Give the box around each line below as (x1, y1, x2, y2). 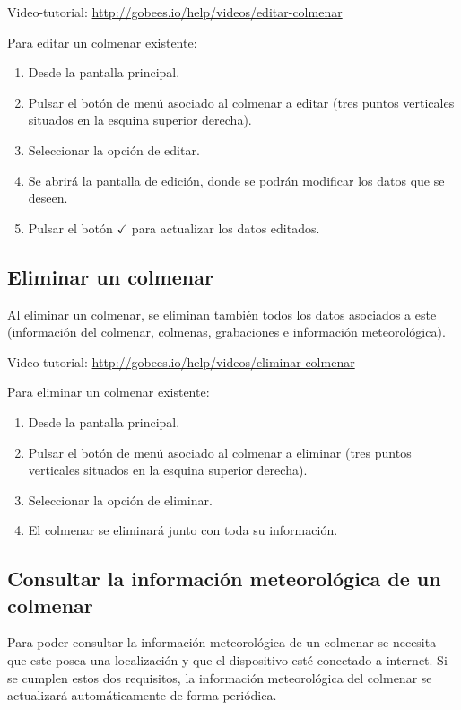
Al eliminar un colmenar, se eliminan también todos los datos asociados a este (7, 304, 437, 323)
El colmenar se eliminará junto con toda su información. (28, 521, 338, 539)
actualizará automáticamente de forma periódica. (7, 686, 277, 705)
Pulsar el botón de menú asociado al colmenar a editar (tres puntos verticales (28, 92, 455, 111)
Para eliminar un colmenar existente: (7, 382, 210, 401)
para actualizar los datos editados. (131, 218, 320, 237)
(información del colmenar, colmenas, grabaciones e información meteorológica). (7, 322, 446, 341)
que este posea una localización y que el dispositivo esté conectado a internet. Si (7, 651, 448, 670)
